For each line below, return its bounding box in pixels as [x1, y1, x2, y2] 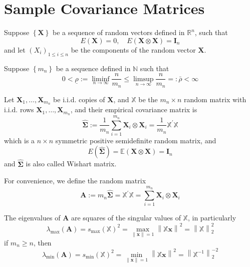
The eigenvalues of [4, 212, 61, 223]
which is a [4, 135, 35, 145]
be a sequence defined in [56, 63, 131, 73]
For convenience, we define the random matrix [4, 175, 146, 186]
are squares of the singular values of [71, 212, 181, 223]
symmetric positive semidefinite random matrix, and [55, 135, 216, 145]
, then [33, 237, 52, 247]
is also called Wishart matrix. [26, 158, 117, 169]
